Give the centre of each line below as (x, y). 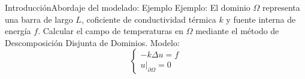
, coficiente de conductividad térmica (149, 19)
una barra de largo (39, 19)
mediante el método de (237, 31)
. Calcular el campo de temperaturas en (111, 31)
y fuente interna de (261, 19)
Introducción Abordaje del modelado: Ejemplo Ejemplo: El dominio (128, 7)
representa (281, 7)
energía (18, 31)
